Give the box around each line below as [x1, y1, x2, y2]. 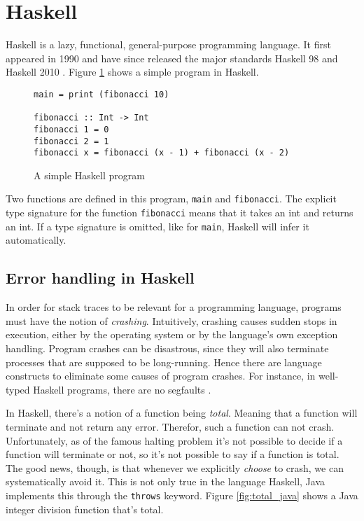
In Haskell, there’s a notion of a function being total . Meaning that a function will [6, 405, 358, 420]
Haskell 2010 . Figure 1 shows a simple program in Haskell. [6, 64, 259, 79]
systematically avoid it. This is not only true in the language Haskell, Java [6, 474, 325, 489]
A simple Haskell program [34, 167, 145, 182]
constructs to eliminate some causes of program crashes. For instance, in [6, 368, 316, 383]
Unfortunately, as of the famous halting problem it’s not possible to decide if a [6, 433, 343, 447]
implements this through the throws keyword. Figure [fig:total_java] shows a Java [6, 487, 358, 502]
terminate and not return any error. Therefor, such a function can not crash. [6, 419, 335, 433]
